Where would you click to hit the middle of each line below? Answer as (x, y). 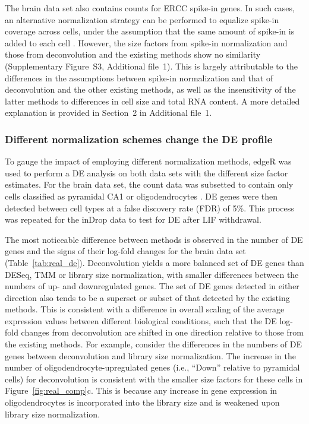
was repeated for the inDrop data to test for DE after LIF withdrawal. (133, 219)
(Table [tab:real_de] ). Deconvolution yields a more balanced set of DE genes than (154, 262)
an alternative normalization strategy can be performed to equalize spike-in (142, 19)
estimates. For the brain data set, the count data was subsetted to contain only (149, 184)
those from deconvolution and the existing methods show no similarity (133, 54)
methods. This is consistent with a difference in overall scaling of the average (145, 309)
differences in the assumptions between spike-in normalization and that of (139, 77)
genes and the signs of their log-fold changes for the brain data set (125, 251)
